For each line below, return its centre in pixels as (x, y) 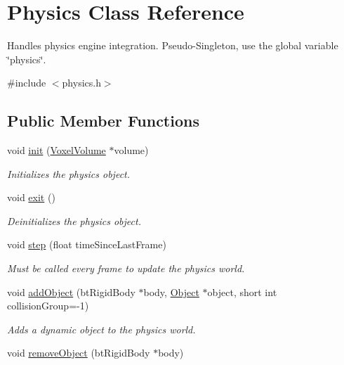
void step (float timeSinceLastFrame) (87, 244)
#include (27, 83)
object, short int (242, 292)
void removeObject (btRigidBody (79, 353)
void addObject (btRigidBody (71, 292)
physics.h (81, 83)
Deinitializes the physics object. (74, 220)
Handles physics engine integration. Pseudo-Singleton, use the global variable (173, 45)
